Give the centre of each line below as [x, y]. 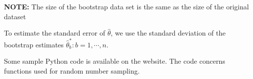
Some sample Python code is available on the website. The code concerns [115, 61]
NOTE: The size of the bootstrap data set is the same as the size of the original [126, 6]
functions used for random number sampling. [72, 70]
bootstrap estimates [34, 44]
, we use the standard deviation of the [168, 33]
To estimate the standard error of [55, 33]
